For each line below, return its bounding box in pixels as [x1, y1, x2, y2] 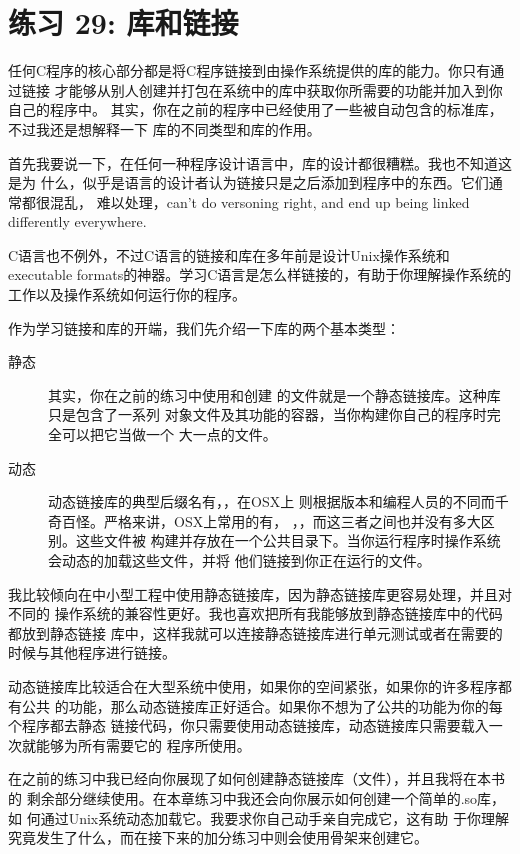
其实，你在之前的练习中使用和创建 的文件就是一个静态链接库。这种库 [48, 384, 501, 405]
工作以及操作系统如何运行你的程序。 [8, 284, 246, 305]
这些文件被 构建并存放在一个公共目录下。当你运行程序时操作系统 [75, 530, 501, 551]
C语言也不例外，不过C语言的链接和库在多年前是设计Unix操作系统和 [8, 244, 450, 265]
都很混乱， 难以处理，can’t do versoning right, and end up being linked [21, 191, 470, 212]
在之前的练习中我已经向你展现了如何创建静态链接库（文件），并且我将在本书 [8, 768, 505, 789]
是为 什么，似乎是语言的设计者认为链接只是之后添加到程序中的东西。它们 [8, 172, 489, 193]
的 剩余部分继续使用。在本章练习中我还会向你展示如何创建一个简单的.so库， [8, 787, 506, 808]
